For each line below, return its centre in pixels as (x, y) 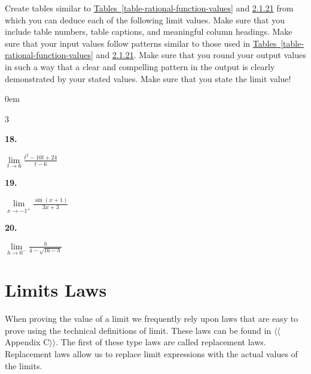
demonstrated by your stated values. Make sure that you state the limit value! (148, 78)
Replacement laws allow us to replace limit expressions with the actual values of (151, 354)
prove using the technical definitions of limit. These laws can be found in (138, 330)
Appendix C (27, 342)
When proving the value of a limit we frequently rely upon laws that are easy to (152, 319)
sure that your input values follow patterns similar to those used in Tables (141, 43)
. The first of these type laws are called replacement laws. (161, 342)
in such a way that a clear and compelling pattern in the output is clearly (140, 66)
